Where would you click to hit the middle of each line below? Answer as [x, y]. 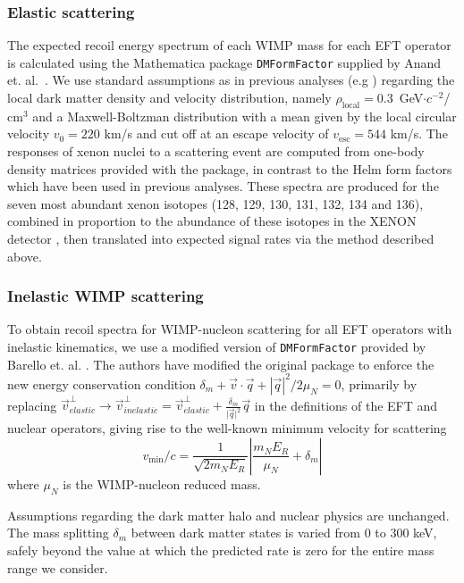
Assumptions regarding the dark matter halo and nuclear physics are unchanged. [228, 515]
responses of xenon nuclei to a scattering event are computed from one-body [216, 151]
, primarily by [379, 383]
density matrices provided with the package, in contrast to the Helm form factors [230, 168]
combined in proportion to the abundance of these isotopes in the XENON [212, 221]
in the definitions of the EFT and [346, 405]
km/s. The [419, 133]
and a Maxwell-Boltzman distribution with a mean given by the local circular [245, 116]
